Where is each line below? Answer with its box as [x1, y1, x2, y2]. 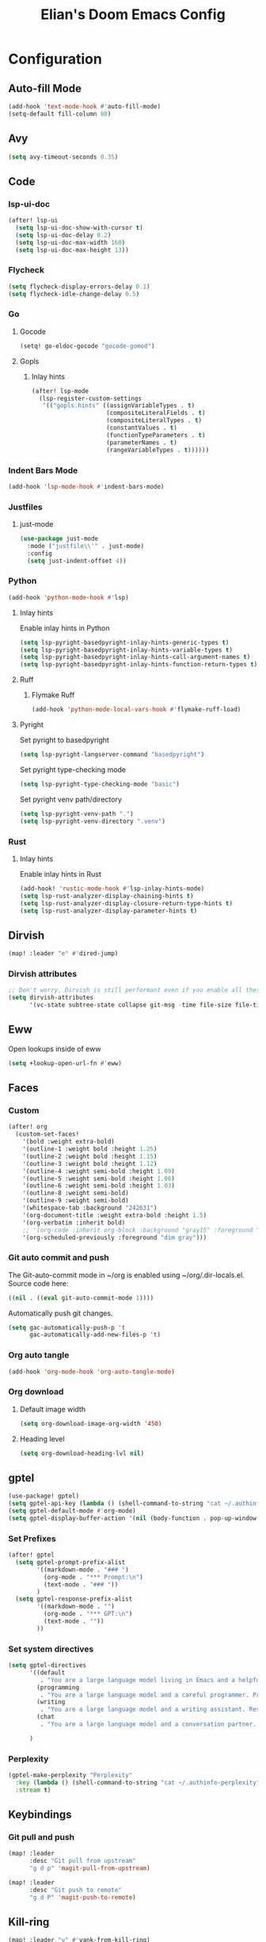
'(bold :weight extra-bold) [22, 1138, 115, 1146]
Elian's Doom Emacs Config [40, 6, 226, 24]
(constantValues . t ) [105, 424, 178, 432]
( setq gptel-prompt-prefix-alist [15, 1559, 126, 1567]
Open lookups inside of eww [8, 1044, 101, 1053]
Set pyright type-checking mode [19, 764, 127, 774]
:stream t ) [15, 1786, 51, 1794]
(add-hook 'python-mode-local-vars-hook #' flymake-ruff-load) [31, 706, 241, 714]
